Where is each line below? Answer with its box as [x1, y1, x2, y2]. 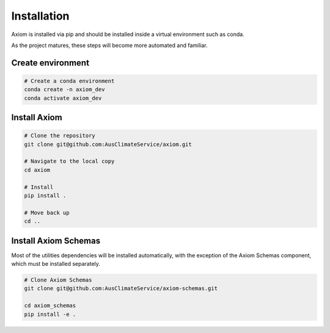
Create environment [11, 57, 90, 68]
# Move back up [24, 209, 70, 216]
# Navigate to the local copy [24, 158, 115, 165]
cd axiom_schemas [24, 302, 76, 309]
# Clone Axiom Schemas [24, 277, 92, 284]
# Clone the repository [24, 132, 96, 139]
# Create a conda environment [24, 77, 115, 84]
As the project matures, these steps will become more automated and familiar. [11, 42, 208, 49]
